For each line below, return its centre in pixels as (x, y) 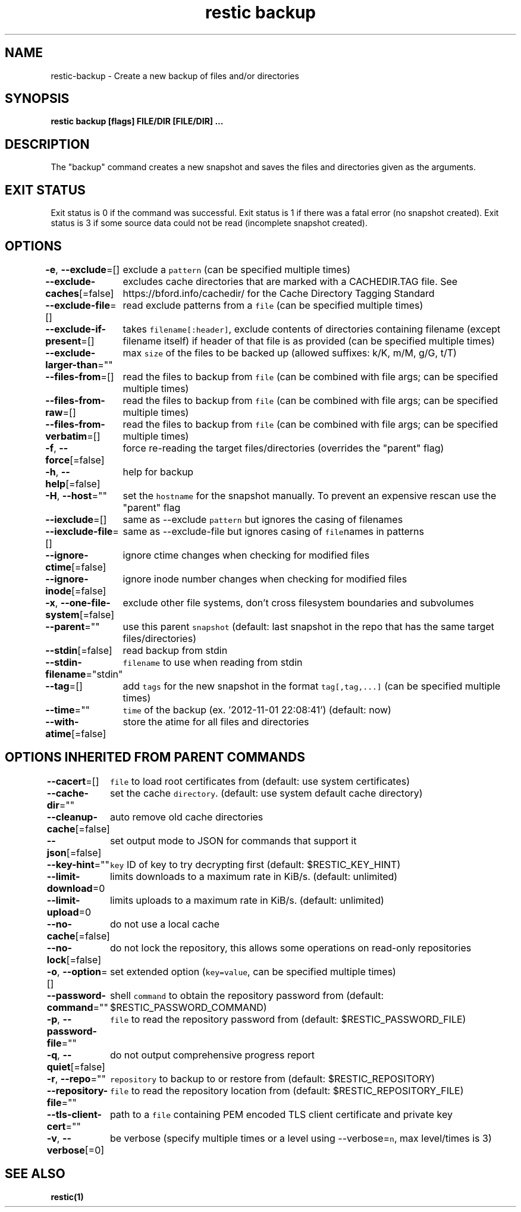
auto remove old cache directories (186, 817)
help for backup (158, 472)
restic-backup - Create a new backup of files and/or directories (175, 76)
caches (62, 293)
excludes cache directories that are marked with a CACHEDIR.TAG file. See (290, 281)
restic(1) (67, 1197)
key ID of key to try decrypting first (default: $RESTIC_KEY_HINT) (255, 864)
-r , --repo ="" (76, 1078)
